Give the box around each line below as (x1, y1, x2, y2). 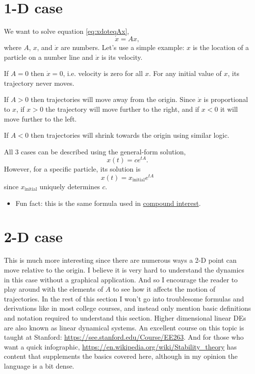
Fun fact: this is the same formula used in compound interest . (15, 198, 201, 208)
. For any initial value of (149, 68, 222, 78)
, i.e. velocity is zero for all (63, 68, 143, 78)
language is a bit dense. (4, 360, 75, 371)
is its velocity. (102, 51, 143, 62)
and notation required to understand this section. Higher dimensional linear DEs (4, 312, 246, 323)
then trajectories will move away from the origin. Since (30, 94, 196, 104)
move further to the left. (4, 113, 77, 124)
